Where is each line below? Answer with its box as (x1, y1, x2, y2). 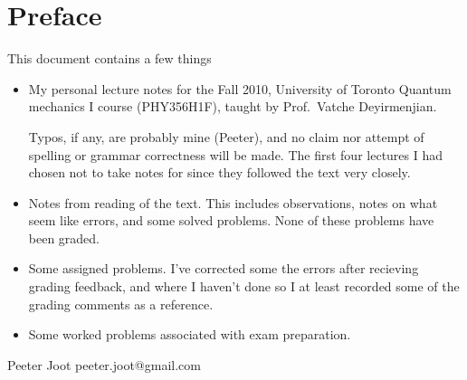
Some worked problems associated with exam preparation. (28, 325, 351, 344)
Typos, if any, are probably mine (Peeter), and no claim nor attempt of (28, 127, 424, 146)
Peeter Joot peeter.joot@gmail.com (7, 355, 201, 374)
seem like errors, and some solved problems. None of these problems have (28, 211, 434, 230)
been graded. (28, 228, 100, 247)
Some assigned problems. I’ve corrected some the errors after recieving (28, 259, 419, 278)
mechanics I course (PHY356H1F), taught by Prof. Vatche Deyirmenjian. (28, 97, 437, 116)
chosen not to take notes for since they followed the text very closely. (28, 163, 411, 182)
